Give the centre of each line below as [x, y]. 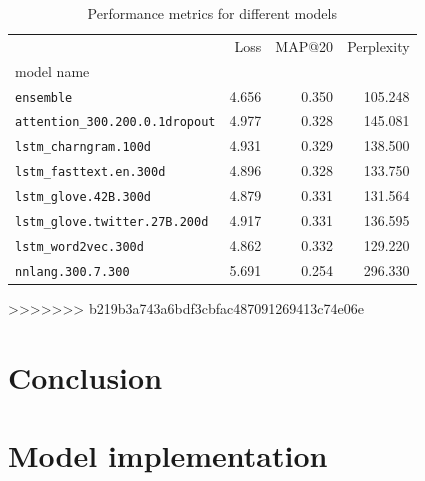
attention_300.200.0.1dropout [115, 122]
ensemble [44, 97]
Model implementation [168, 455]
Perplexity [378, 45]
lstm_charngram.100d [83, 147]
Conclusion [85, 376]
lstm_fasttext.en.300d [90, 172]
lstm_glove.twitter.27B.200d [112, 222]
